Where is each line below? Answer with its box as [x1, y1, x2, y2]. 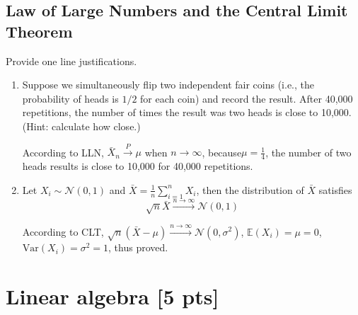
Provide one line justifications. [6, 53, 137, 68]
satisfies [318, 182, 352, 197]
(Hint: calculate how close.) [22, 118, 141, 133]
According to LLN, [22, 144, 104, 159]
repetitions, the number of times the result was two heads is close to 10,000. [22, 105, 352, 120]
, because [202, 144, 242, 159]
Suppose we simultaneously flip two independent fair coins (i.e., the [22, 77, 314, 92]
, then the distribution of [196, 182, 304, 197]
